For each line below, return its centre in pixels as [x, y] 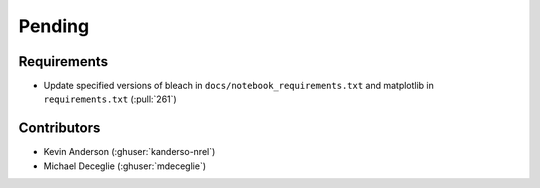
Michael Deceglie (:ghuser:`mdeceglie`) [125, 166]
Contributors [59, 128]
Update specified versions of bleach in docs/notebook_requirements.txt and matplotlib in [239, 86]
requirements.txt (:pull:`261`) [110, 99]
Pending [54, 26]
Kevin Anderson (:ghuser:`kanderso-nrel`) [129, 152]
